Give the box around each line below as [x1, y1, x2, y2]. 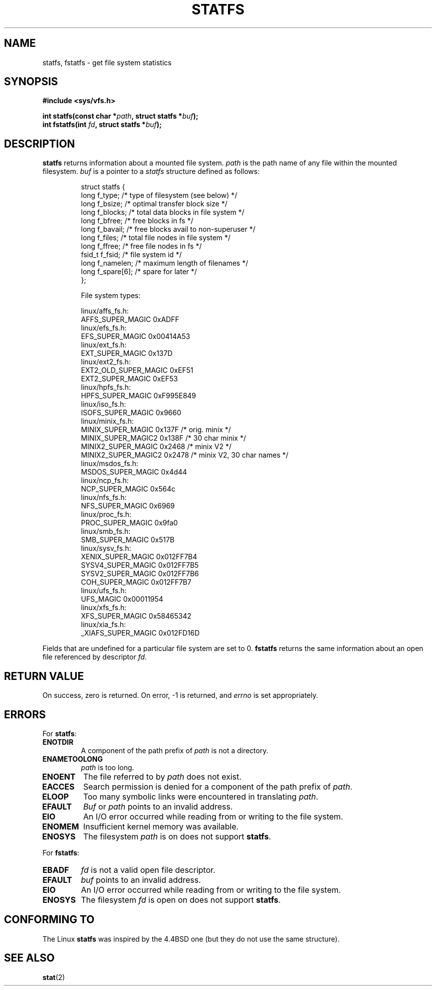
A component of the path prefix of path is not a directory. [81, 746, 268, 755]
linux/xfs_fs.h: [81, 603, 126, 612]
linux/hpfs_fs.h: [81, 383, 131, 392]
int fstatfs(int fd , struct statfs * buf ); [42, 120, 162, 129]
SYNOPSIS [4, 75, 58, 88]
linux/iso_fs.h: [81, 400, 126, 409]
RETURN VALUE [4, 669, 84, 682]
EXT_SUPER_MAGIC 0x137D [81, 349, 173, 358]
